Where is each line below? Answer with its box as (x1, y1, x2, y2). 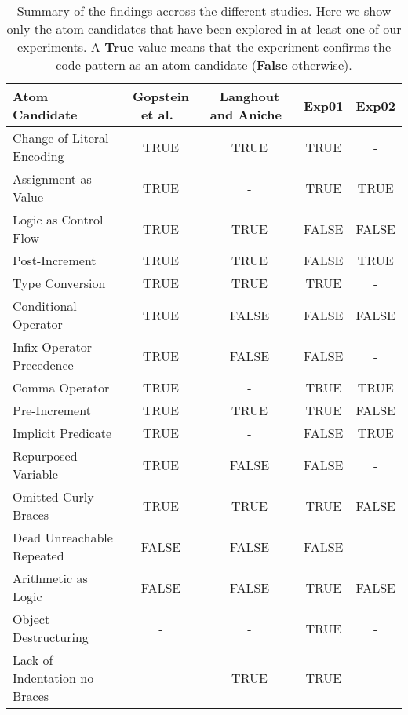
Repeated (13, 546, 64, 564)
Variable (13, 465, 58, 483)
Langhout (219, 87, 280, 105)
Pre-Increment (13, 401, 91, 419)
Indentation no (13, 669, 94, 687)
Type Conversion (13, 274, 106, 292)
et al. (140, 105, 173, 123)
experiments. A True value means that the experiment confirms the (16, 38, 392, 56)
